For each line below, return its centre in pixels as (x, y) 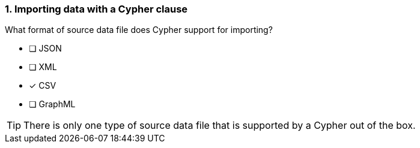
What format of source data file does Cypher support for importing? (139, 30)
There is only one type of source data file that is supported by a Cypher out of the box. (220, 126)
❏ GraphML (52, 104)
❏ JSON (45, 49)
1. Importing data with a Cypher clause (96, 9)
